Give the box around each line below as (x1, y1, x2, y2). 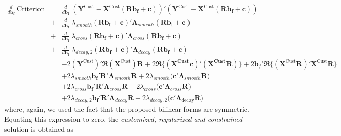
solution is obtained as (4, 123, 74, 134)
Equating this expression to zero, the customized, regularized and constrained (4, 114, 243, 124)
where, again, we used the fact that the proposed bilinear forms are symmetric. (4, 104, 249, 114)
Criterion (17, 6, 45, 13)
